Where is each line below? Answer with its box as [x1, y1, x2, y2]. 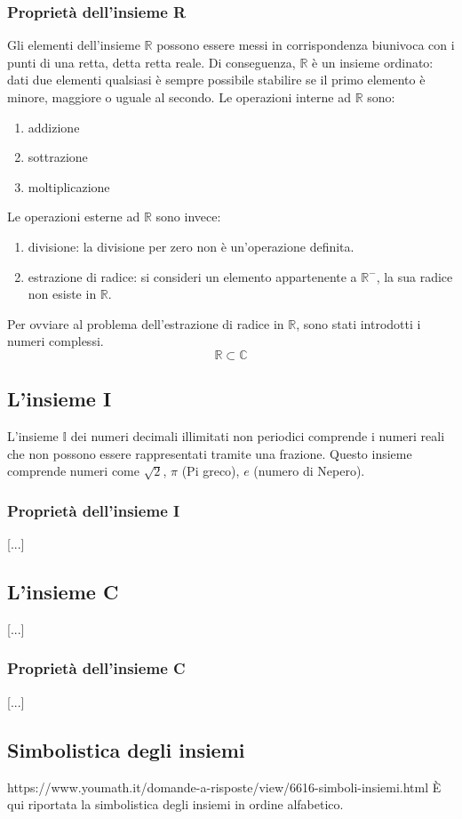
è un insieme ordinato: [312, 52, 434, 71]
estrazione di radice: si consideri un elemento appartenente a [28, 267, 357, 285]
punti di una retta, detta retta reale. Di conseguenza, [7, 52, 296, 71]
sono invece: [155, 207, 221, 226]
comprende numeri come [7, 462, 140, 480]
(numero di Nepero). [253, 462, 365, 480]
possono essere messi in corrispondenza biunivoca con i [156, 36, 455, 54]
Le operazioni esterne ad [7, 207, 140, 226]
